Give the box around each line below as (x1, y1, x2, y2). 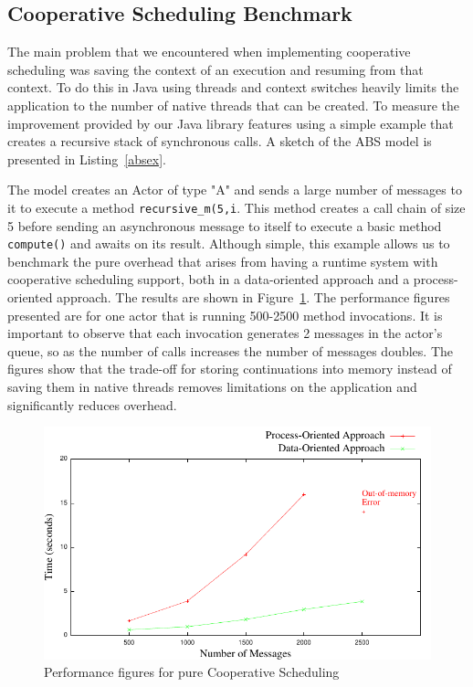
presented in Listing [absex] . (7, 149, 166, 168)
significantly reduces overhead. (7, 395, 177, 414)
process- (413, 270, 458, 289)
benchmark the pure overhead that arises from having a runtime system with (7, 251, 438, 270)
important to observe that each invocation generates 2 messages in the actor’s (7, 323, 443, 343)
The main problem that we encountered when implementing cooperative (7, 42, 411, 61)
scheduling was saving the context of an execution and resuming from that (7, 59, 424, 79)
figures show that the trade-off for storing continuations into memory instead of (7, 359, 452, 378)
